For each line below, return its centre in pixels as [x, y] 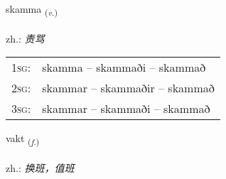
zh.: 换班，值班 [40, 168]
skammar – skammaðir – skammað [128, 88]
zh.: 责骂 [25, 38]
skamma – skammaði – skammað [124, 67]
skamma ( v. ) [32, 10]
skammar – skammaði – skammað [126, 109]
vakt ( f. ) [23, 139]
